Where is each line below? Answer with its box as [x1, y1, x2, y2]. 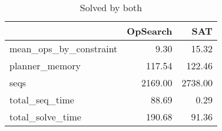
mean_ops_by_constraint [9, 42, 118, 55]
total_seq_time [9, 93, 74, 106]
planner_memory [9, 59, 81, 72]
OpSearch [127, 24, 173, 38]
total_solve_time [9, 110, 81, 123]
